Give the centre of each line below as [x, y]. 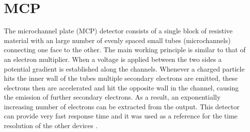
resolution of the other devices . [51, 125]
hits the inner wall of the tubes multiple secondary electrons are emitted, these [121, 78]
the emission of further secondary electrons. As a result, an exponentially [112, 97]
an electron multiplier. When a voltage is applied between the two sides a [113, 59]
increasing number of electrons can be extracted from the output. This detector [122, 106]
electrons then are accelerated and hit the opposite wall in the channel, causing [121, 87]
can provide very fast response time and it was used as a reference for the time [121, 116]
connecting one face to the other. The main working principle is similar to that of [125, 50]
